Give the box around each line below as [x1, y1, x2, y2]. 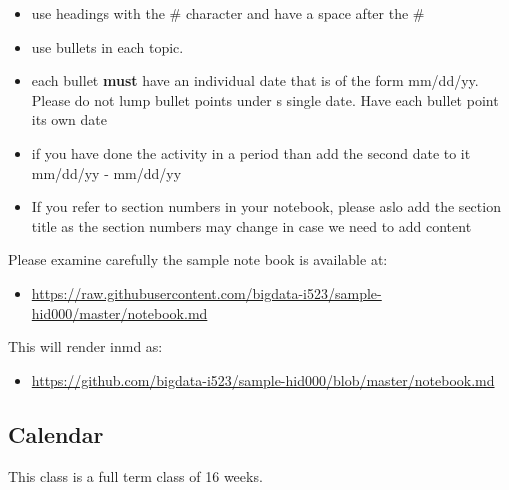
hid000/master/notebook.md [31, 302, 208, 323]
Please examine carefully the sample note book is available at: [8, 249, 388, 270]
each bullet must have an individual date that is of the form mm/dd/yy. [31, 70, 479, 91]
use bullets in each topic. [31, 36, 184, 57]
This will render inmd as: [8, 336, 163, 357]
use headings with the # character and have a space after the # [31, 3, 425, 23]
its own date [31, 109, 107, 130]
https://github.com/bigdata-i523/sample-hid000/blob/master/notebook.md [31, 369, 495, 390]
